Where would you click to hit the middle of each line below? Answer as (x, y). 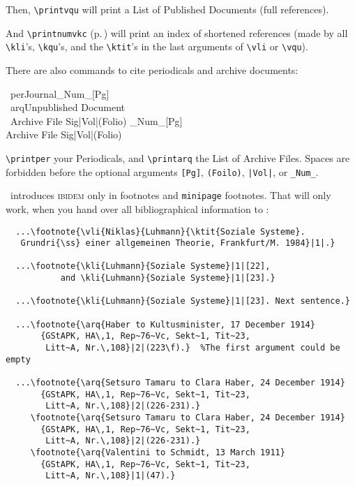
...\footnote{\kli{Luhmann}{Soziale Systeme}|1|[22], (143, 266)
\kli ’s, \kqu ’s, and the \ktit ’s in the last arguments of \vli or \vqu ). (157, 46)
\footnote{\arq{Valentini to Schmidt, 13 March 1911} (158, 452)
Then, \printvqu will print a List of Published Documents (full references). (167, 9)
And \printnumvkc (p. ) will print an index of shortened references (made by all (177, 32)
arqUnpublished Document (68, 107)
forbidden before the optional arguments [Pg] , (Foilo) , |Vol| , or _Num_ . (162, 171)
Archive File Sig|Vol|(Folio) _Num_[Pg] (96, 120)
